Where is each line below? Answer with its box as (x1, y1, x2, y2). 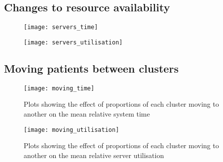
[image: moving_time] (24, 84, 95, 92)
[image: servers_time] (24, 24, 98, 31)
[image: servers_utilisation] (24, 39, 123, 46)
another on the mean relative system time (24, 108, 150, 119)
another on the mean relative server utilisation (24, 150, 164, 160)
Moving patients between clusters (4, 60, 179, 76)
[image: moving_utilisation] (24, 126, 119, 133)
